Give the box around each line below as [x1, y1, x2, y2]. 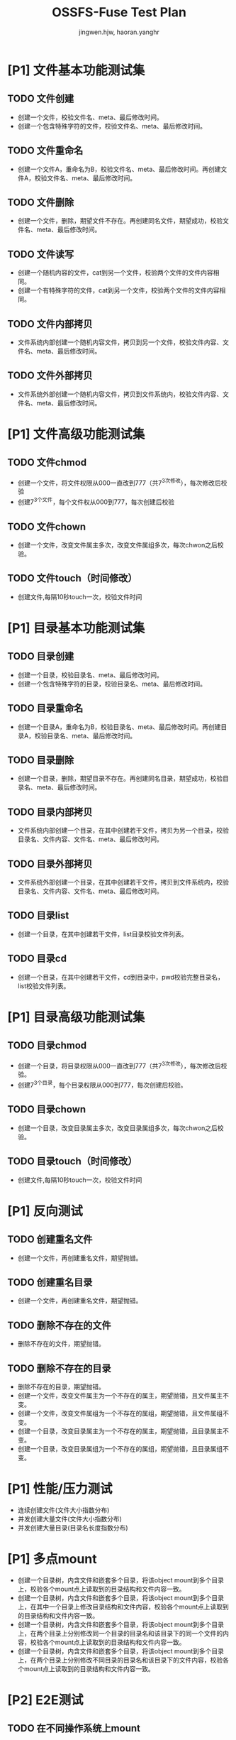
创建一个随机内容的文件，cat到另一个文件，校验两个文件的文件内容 [17, 268, 214, 277]
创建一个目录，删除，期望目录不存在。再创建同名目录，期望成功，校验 [17, 775, 223, 783]
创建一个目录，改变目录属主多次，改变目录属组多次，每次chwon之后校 [17, 1123, 224, 1132]
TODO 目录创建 [7, 650, 74, 662]
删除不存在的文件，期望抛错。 [17, 1340, 105, 1348]
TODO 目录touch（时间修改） [7, 1155, 137, 1168]
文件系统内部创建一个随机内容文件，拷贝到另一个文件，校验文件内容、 [17, 338, 223, 346]
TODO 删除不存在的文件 [7, 1319, 111, 1331]
